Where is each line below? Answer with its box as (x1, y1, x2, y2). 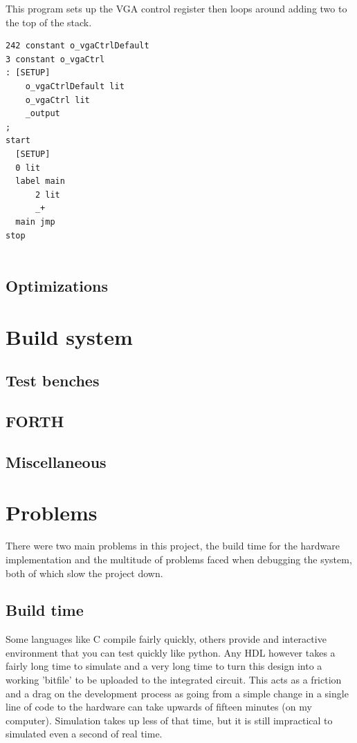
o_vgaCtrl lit (25, 95, 90, 105)
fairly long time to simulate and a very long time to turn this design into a (6, 659, 322, 673)
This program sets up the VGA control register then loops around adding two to (6, 1, 347, 15)
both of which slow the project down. (6, 565, 163, 580)
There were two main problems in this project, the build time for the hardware (6, 538, 340, 553)
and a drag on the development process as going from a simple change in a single (6, 686, 349, 700)
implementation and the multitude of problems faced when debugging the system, (6, 552, 352, 566)
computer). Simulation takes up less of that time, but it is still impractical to (6, 713, 333, 727)
